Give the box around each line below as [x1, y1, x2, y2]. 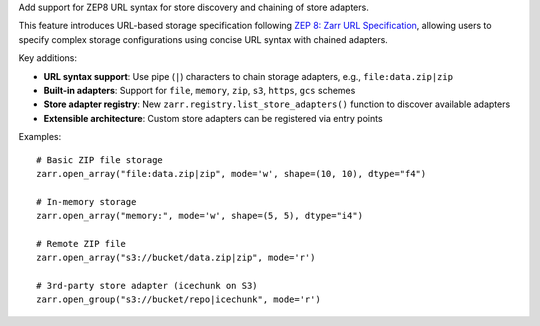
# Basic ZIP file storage [36, 154, 164, 165]
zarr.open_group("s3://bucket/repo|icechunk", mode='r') [36, 294, 322, 305]
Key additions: [18, 52, 78, 64]
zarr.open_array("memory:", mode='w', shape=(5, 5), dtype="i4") [36, 210, 364, 222]
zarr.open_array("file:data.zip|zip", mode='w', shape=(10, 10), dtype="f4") [36, 168, 427, 179]
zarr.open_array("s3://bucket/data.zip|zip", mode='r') [36, 252, 316, 264]
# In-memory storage [36, 196, 137, 207]
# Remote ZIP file [36, 238, 127, 249]
